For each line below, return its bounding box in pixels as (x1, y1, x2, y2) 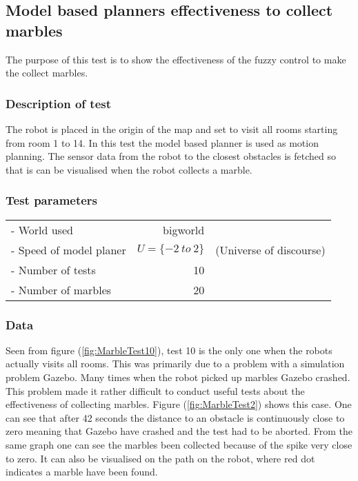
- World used (11, 221, 73, 238)
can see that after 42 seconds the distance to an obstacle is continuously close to (6, 410, 345, 424)
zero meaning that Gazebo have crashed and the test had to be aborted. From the (6, 424, 353, 438)
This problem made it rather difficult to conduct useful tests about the (6, 383, 305, 398)
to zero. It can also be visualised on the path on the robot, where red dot (6, 451, 315, 465)
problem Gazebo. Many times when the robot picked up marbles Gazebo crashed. (6, 370, 350, 384)
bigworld (163, 221, 205, 238)
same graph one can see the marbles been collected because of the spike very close (6, 437, 352, 451)
